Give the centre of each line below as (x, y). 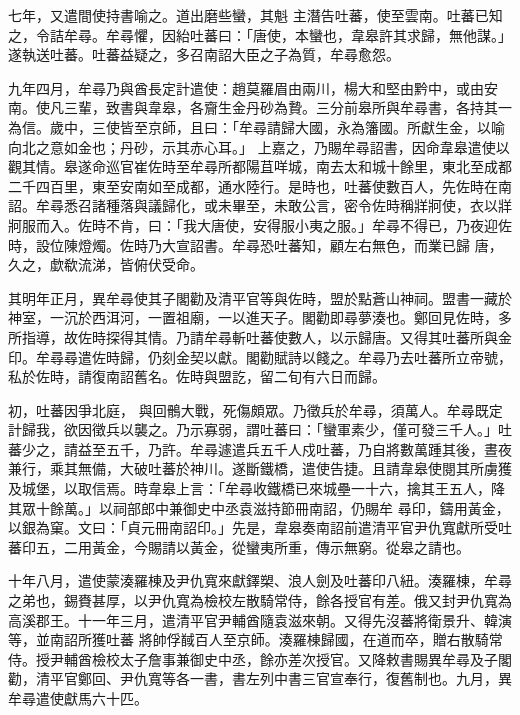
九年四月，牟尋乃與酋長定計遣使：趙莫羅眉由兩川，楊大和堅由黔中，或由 (246, 87)
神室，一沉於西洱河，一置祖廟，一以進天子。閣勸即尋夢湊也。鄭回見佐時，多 (260, 317)
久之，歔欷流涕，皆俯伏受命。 (106, 264)
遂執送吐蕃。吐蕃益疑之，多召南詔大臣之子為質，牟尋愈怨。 (204, 54)
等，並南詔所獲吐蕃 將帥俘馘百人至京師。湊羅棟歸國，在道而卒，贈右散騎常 (255, 639)
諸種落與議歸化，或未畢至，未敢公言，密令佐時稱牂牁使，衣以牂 (301, 205)
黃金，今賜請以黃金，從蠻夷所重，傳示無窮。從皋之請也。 (280, 546)
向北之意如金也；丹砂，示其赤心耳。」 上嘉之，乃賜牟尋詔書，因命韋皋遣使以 (259, 146)
